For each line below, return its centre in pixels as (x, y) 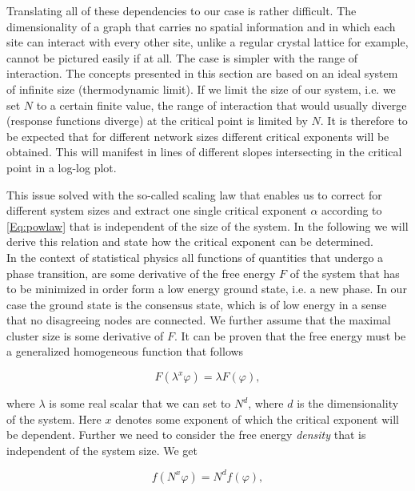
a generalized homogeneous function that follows (125, 351)
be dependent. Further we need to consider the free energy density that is (186, 435)
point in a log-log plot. (62, 167)
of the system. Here (54, 419)
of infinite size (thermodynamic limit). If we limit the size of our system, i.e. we (201, 89)
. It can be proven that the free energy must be (290, 335)
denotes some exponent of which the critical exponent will (257, 419)
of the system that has (345, 273)
